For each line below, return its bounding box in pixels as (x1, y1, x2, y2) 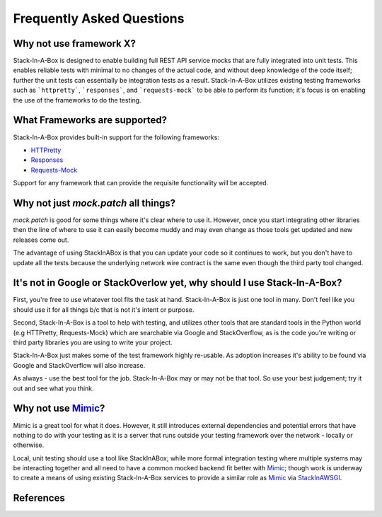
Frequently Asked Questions (13, 11, 185, 26)
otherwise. (13, 441, 45, 449)
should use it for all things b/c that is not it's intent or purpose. (13, 305, 195, 314)
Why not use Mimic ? (13, 402, 105, 414)
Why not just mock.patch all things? (13, 197, 176, 209)
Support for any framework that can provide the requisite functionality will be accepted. (13, 179, 269, 187)
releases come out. (13, 236, 69, 244)
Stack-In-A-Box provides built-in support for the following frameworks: (13, 133, 219, 141)
